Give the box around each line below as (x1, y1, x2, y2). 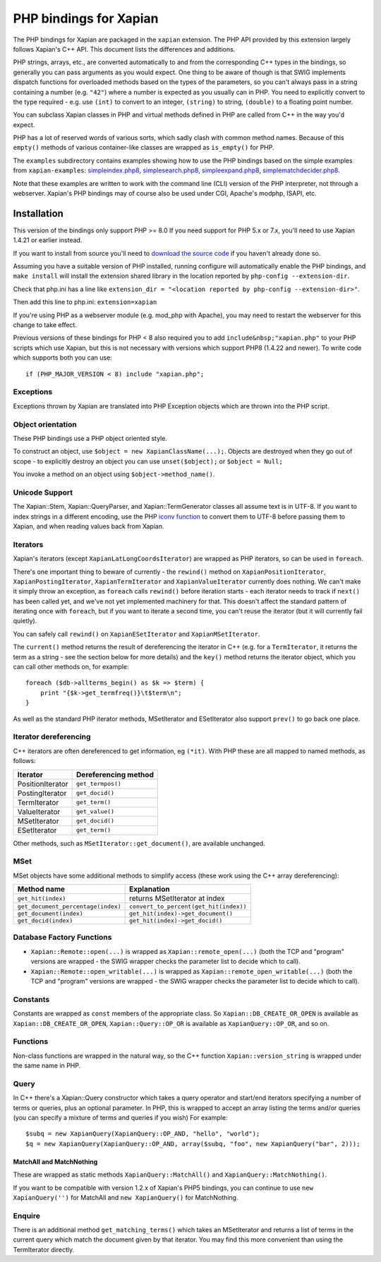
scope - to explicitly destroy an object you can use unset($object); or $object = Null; (13, 456, 284, 466)
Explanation (129, 884, 170, 894)
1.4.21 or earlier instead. (13, 236, 83, 244)
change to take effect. (13, 321, 78, 329)
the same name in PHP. (13, 1061, 81, 1070)
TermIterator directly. (13, 1245, 75, 1254)
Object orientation (13, 419, 77, 429)
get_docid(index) (17, 917, 73, 925)
